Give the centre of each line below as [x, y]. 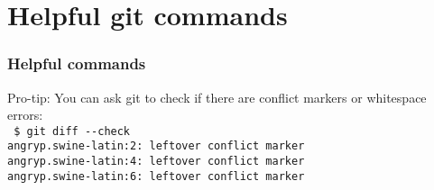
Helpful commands [77, 63]
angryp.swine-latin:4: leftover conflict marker [156, 162]
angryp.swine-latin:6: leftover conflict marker [156, 176]
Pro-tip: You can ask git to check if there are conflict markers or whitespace [217, 97]
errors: [25, 115]
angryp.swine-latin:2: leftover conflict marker [156, 146]
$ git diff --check [72, 131]
